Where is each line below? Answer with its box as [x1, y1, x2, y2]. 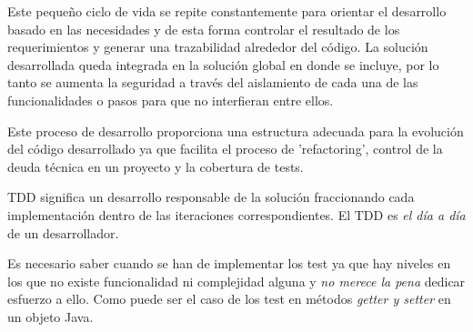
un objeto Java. [7, 307, 94, 326]
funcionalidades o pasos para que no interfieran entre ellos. [7, 90, 334, 109]
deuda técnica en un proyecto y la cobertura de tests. [7, 156, 304, 176]
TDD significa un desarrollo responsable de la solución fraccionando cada [7, 187, 415, 206]
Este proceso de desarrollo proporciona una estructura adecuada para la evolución [7, 121, 464, 140]
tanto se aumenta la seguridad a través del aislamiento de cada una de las [7, 73, 418, 92]
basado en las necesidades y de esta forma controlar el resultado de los [7, 19, 400, 38]
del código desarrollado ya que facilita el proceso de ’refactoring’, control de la [7, 139, 443, 158]
